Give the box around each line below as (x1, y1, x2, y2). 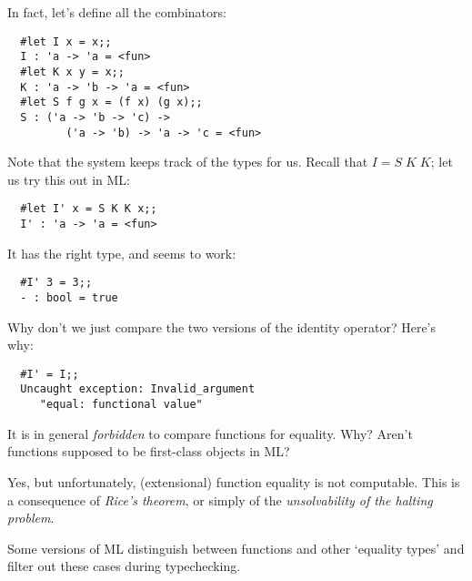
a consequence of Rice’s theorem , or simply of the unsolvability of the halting (7, 490, 433, 509)
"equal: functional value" (39, 398, 203, 412)
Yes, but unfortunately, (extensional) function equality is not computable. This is (7, 472, 460, 491)
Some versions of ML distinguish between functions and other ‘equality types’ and (7, 538, 465, 557)
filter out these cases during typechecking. (7, 556, 241, 576)
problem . (7, 508, 55, 527)
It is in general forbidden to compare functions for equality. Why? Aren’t (7, 423, 413, 443)
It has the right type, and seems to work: (7, 243, 236, 262)
